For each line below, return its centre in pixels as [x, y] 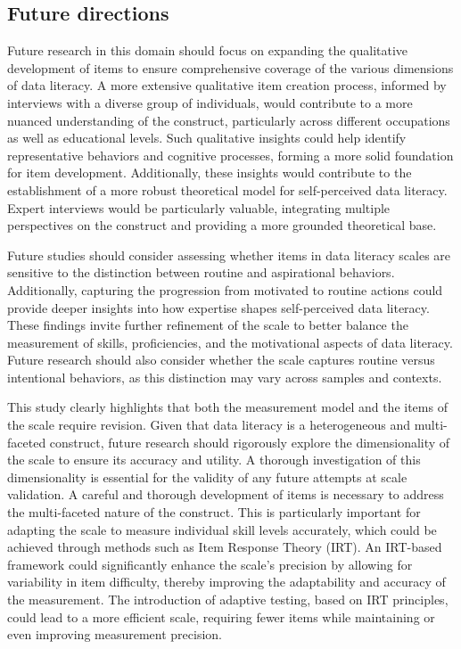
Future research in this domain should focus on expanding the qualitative [208, 50]
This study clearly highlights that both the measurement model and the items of [227, 407]
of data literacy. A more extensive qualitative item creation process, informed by [227, 85]
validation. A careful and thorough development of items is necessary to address [226, 494]
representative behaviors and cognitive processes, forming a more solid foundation [230, 155]
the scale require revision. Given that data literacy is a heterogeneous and [209, 425]
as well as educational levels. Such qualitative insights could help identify [207, 138]
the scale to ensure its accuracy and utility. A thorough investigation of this [214, 460]
